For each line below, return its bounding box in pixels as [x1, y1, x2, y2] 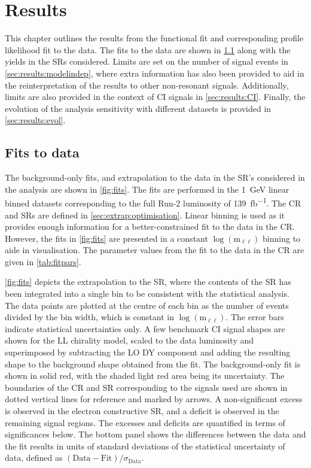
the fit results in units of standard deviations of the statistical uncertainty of [5, 439, 285, 452]
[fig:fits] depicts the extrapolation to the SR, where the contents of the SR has [5, 275, 291, 288]
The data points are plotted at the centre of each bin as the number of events [5, 299, 289, 311]
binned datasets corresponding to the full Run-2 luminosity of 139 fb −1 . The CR [5, 195, 301, 209]
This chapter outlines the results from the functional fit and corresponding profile [5, 32, 304, 44]
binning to [263, 232, 301, 244]
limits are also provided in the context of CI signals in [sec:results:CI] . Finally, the [5, 90, 306, 103]
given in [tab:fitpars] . [5, 255, 81, 268]
